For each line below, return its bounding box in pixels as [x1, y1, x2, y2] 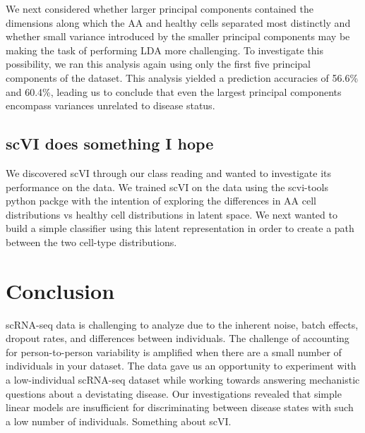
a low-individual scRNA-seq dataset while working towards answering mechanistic [6, 372, 360, 387]
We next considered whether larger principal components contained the [6, 1, 313, 16]
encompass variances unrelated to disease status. [6, 98, 215, 113]
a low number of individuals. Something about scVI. [6, 413, 232, 428]
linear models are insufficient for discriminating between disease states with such [6, 400, 354, 415]
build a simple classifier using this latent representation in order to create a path [6, 221, 354, 236]
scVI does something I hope [6, 133, 214, 154]
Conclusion [6, 276, 115, 305]
